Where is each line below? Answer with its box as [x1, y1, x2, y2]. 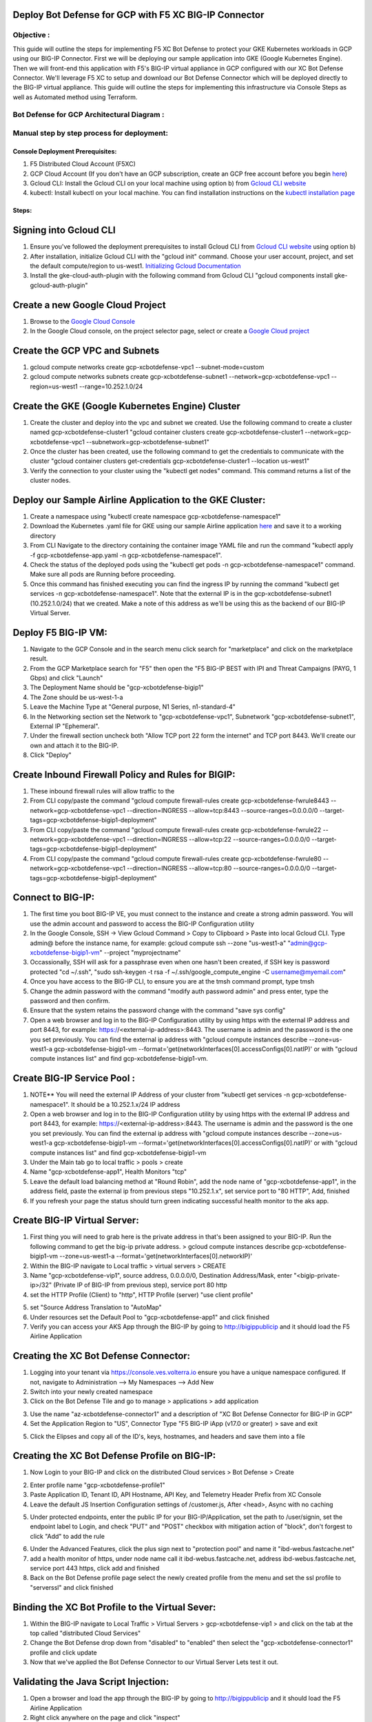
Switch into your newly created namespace [30, 1388, 153, 1396]
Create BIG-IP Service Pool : [12, 1072, 136, 1084]
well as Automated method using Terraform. [12, 93, 138, 101]
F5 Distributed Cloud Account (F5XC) [30, 160, 136, 168]
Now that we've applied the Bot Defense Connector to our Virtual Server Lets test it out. [30, 1658, 279, 1666]
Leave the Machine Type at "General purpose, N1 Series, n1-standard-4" [30, 703, 236, 711]
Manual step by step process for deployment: [12, 128, 169, 138]
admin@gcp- [290, 939, 328, 947]
